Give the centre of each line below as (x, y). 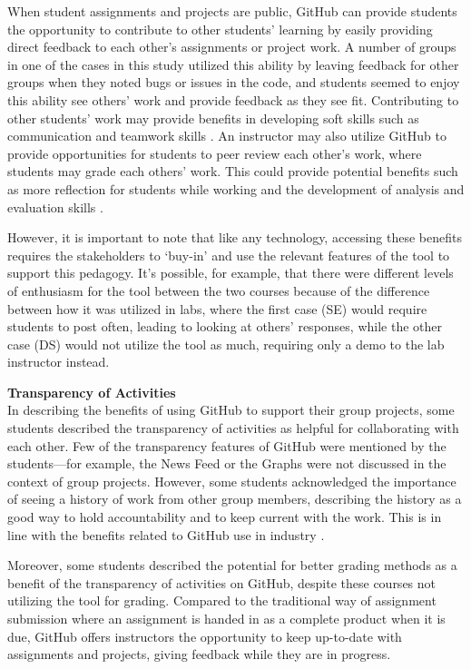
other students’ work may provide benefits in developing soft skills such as (213, 118)
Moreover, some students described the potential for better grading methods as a (232, 565)
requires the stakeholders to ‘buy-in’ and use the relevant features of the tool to (229, 255)
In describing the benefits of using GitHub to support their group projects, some (231, 410)
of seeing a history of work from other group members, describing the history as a (235, 499)
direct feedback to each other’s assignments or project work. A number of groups (232, 47)
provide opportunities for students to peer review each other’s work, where (215, 153)
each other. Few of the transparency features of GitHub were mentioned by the (227, 445)
